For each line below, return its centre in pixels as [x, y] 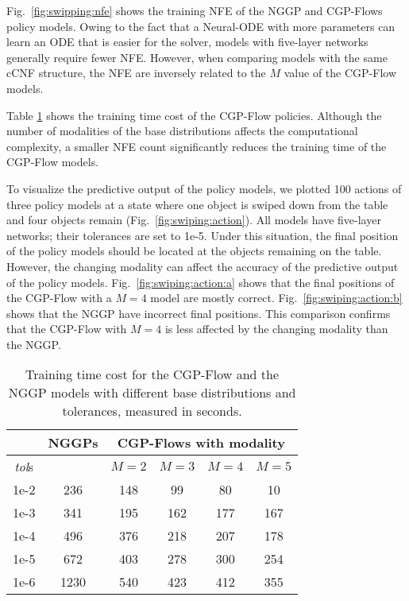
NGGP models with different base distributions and [152, 393]
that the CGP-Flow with [67, 329]
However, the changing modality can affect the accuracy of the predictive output [203, 266]
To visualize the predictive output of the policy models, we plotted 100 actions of [204, 188]
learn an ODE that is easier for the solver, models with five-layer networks [187, 42]
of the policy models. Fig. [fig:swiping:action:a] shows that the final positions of [201, 282]
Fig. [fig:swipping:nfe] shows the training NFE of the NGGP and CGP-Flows [195, 10]
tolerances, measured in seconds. [152, 411]
